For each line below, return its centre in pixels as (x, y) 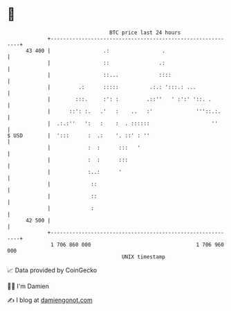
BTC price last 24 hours (145, 33)
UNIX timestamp (144, 257)
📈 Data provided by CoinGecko (52, 270)
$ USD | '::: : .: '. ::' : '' (78, 135)
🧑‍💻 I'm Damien (28, 286)
